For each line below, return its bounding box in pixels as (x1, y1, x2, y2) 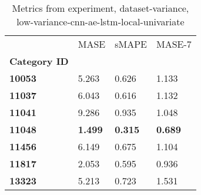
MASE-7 (156, 37, 192, 51)
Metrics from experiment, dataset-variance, (12, 1, 189, 15)
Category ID (9, 54, 69, 68)
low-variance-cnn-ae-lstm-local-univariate (16, 15, 185, 28)
